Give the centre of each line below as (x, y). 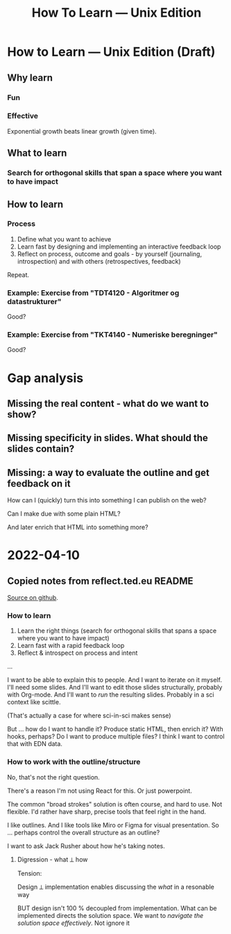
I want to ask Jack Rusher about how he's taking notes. (86, 846)
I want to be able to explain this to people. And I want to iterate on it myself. (114, 680)
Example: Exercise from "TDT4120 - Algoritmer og (93, 292)
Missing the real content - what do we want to (108, 403)
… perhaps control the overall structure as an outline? (84, 832)
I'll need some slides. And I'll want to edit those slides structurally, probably (115, 688)
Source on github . (33, 598)
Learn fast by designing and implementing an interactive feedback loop (119, 246)
